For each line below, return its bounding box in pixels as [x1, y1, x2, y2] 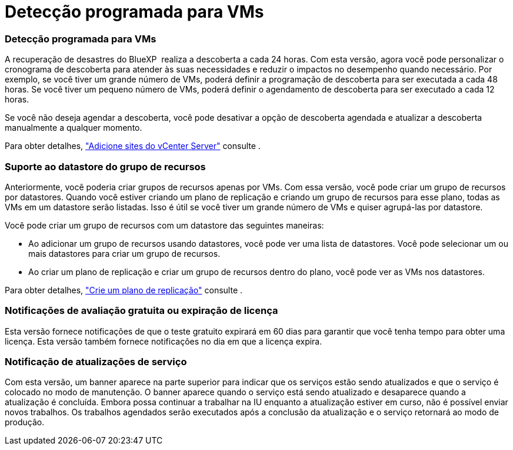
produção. [5, 417, 45, 428]
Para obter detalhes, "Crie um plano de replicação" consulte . [5, 284, 243, 295]
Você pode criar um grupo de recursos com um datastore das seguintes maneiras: [5, 220, 324, 230]
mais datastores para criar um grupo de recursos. [28, 248, 221, 259]
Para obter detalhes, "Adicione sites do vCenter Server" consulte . [5, 141, 261, 151]
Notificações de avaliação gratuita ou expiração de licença [5, 305, 278, 317]
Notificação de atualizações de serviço [5, 356, 187, 368]
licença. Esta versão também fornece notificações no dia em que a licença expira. [5, 336, 322, 346]
